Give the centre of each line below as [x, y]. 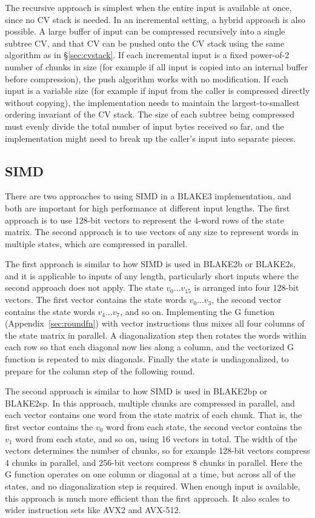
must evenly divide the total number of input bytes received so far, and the [144, 126]
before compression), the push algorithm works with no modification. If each [147, 78]
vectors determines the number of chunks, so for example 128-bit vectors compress [157, 450]
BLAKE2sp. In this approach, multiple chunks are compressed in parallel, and [150, 403]
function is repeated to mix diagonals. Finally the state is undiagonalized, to [147, 359]
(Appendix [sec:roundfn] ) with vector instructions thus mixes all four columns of [155, 323]
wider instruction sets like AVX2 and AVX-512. [93, 510]
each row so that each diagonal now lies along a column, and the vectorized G [150, 347]
